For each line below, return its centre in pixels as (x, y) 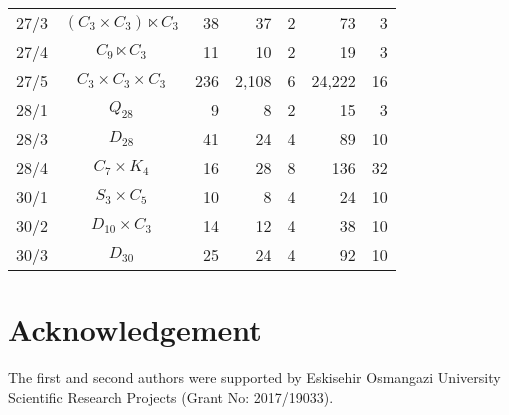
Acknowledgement (135, 329)
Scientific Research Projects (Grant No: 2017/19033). (171, 396)
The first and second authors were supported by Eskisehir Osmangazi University (254, 377)
